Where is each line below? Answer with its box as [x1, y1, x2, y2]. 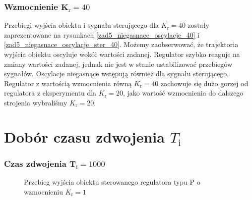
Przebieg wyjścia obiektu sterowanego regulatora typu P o [24, 177, 200, 187]
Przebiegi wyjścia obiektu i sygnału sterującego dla [4, 20, 159, 30]
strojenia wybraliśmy [4, 97, 67, 107]
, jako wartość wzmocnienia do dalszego [123, 88, 244, 98]
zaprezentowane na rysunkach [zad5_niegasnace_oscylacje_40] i [4, 29, 200, 40]
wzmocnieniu [24, 186, 63, 197]
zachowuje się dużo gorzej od [160, 78, 249, 88]
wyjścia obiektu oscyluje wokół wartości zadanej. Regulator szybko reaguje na [4, 49, 240, 59]
